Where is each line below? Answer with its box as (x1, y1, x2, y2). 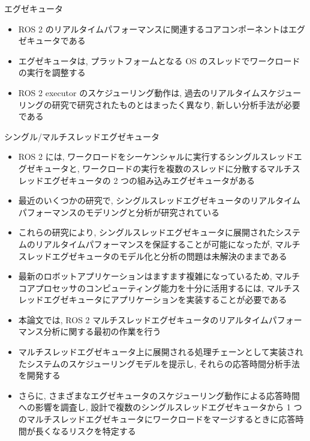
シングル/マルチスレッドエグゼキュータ (4, 130, 159, 142)
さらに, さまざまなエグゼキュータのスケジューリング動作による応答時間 (18, 389, 300, 401)
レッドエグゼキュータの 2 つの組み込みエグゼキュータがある (18, 174, 255, 186)
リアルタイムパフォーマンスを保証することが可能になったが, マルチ (35, 237, 300, 250)
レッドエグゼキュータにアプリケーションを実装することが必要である (18, 293, 287, 306)
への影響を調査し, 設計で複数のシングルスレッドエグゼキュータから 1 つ (18, 401, 302, 413)
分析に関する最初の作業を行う (43, 325, 161, 338)
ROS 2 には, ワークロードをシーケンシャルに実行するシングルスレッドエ (18, 150, 302, 163)
